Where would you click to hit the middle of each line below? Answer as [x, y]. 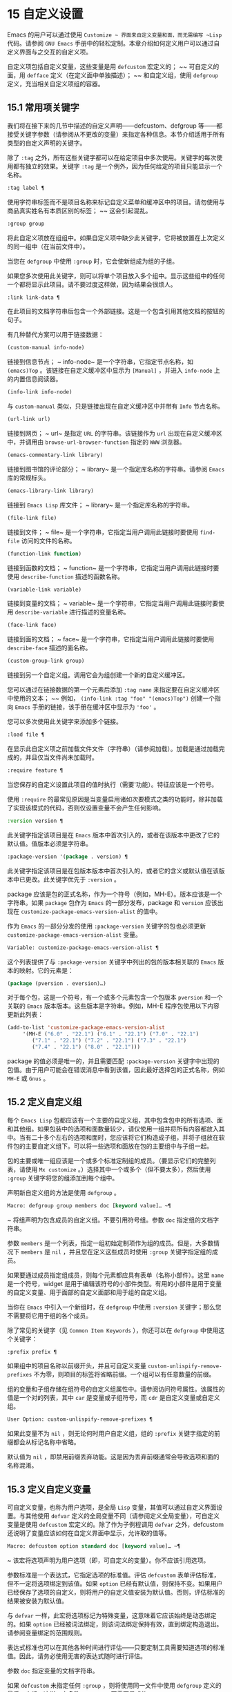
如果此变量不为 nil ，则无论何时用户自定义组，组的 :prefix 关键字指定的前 [114, 1434]
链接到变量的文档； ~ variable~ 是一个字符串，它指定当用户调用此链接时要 [113, 603]
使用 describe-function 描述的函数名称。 [66, 576]
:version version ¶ [35, 821]
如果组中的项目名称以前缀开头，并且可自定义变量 [77, 1366]
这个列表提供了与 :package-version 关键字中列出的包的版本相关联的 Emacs [112, 962]
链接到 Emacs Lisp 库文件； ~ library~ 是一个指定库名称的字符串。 [100, 505]
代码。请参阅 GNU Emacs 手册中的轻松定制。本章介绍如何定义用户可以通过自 [114, 43]
